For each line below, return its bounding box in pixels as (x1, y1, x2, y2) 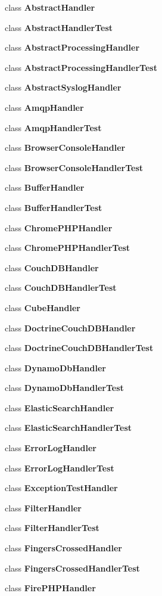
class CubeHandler (5, 301, 80, 313)
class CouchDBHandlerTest (5, 281, 117, 294)
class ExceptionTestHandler (5, 482, 118, 494)
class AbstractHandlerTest (5, 21, 113, 33)
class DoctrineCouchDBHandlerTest (5, 342, 154, 354)
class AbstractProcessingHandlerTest (5, 61, 157, 73)
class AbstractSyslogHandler (5, 81, 121, 94)
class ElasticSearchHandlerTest (5, 421, 132, 434)
